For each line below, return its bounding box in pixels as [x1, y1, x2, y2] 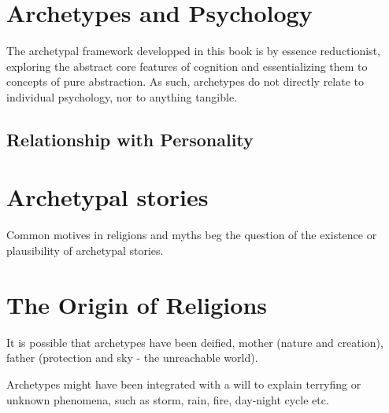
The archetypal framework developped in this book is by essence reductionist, [6, 42, 380, 59]
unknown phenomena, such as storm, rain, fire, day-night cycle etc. [6, 391, 329, 407]
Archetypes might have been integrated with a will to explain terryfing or [6, 375, 361, 392]
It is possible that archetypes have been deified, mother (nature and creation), [6, 334, 383, 350]
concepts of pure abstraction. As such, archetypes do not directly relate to [6, 73, 365, 90]
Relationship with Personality [6, 127, 254, 151]
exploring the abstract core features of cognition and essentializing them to [6, 57, 368, 74]
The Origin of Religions [6, 288, 267, 320]
